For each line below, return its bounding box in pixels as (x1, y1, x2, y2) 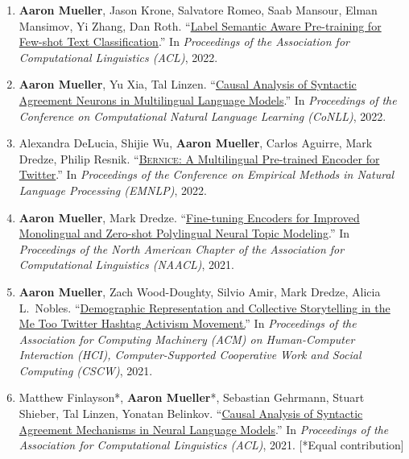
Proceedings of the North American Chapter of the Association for (19, 240, 345, 257)
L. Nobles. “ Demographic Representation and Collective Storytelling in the (19, 299, 390, 316)
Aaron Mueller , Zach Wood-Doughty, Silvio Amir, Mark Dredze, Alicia (19, 283, 381, 300)
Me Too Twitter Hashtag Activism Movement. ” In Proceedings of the (19, 315, 357, 332)
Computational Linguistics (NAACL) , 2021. (19, 256, 234, 273)
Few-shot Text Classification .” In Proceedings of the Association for (19, 33, 349, 50)
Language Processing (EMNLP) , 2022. (19, 181, 207, 198)
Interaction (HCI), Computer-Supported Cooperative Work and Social (19, 346, 361, 363)
